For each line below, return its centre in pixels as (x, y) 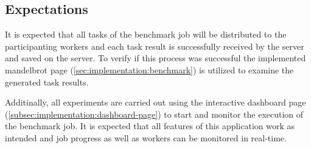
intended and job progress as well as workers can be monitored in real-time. (146, 137)
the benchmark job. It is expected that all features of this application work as (150, 126)
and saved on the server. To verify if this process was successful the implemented (155, 58)
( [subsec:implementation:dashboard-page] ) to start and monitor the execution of (154, 114)
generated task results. (47, 82)
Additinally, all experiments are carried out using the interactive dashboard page (155, 102)
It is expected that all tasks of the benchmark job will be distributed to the (146, 34)
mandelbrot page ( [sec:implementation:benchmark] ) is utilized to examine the (149, 69)
